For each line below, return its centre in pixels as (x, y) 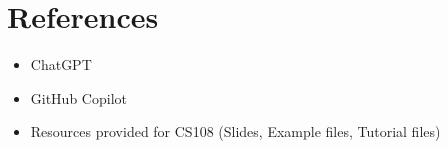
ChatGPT (61, 64)
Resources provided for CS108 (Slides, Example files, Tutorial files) (235, 131)
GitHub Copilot (78, 97)
